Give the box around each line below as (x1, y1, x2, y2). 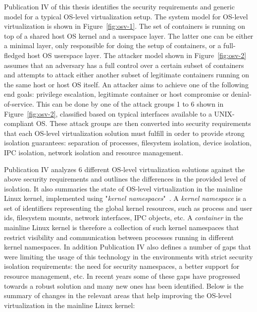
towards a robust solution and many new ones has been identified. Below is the (4, 280, 244, 291)
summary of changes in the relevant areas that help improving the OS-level (4, 290, 232, 301)
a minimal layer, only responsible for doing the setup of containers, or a (4, 40, 221, 51)
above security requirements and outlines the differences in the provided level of (4, 174, 246, 184)
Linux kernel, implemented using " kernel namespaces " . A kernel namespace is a (4, 193, 247, 203)
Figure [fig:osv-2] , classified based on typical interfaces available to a (4, 108, 212, 119)
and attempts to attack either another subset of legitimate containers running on (4, 69, 250, 80)
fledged (4, 50, 25, 60)
